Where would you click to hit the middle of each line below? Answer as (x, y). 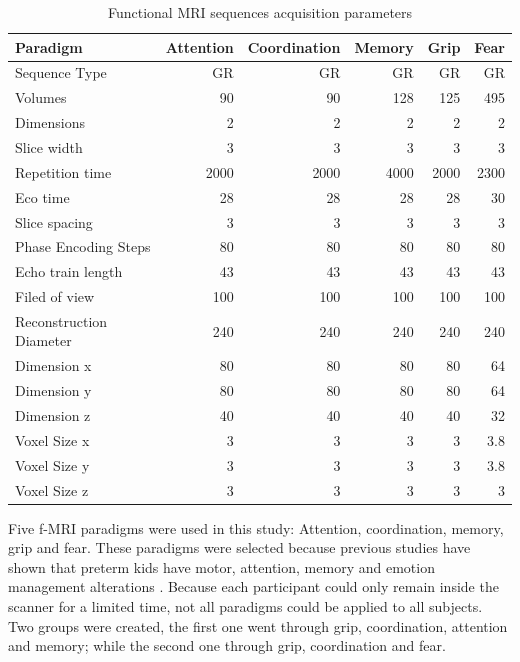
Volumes (41, 97)
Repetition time (63, 171)
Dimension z (53, 415)
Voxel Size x (52, 439)
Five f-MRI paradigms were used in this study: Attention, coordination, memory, (256, 527)
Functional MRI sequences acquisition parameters (260, 12)
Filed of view (55, 296)
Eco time (42, 196)
